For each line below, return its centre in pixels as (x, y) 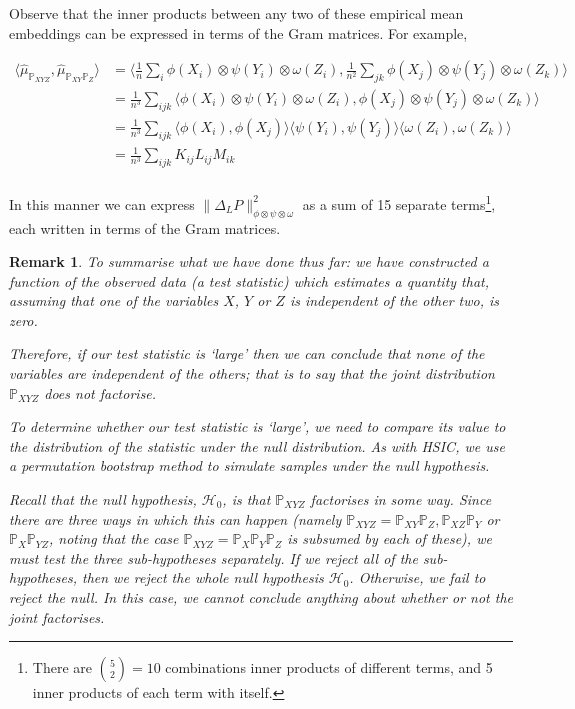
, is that (246, 499)
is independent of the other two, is (394, 300)
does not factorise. (100, 392)
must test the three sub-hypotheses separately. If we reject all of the (213, 557)
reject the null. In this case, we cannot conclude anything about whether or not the (261, 597)
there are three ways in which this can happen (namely (175, 518)
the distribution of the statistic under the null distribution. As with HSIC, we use (257, 445)
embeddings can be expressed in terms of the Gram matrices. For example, (238, 32)
